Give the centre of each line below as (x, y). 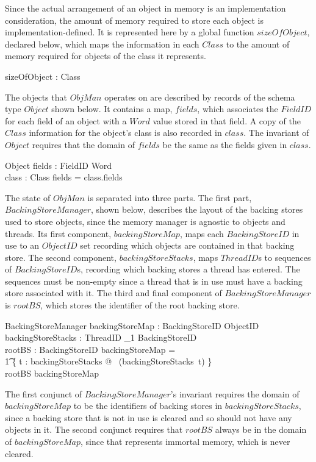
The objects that (36, 97)
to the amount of (258, 44)
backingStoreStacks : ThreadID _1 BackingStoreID (101, 337)
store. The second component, (61, 257)
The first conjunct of (44, 393)
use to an (22, 245)
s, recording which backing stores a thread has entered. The (189, 269)
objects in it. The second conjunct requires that (94, 429)
